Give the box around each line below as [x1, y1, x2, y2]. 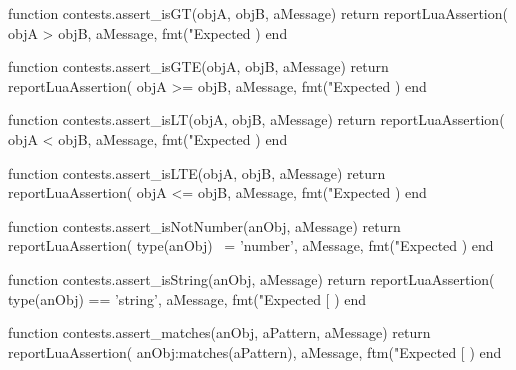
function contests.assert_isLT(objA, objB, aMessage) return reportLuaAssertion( [8, 109, 505, 130]
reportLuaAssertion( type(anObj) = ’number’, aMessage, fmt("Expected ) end [8, 235, 494, 256]
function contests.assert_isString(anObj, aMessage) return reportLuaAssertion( [8, 268, 495, 289]
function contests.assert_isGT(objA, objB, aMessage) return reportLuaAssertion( [8, 3, 508, 23]
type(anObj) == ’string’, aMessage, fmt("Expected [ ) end [8, 288, 367, 309]
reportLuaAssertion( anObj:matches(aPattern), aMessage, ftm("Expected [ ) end [8, 341, 502, 362]
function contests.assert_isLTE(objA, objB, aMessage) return [8, 162, 386, 183]
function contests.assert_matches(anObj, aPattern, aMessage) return [8, 322, 431, 343]
